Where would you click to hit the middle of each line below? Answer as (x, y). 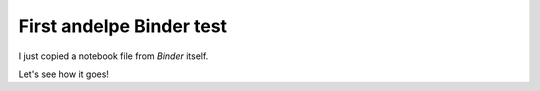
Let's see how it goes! (64, 74)
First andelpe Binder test (123, 26)
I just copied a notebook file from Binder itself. (113, 56)
